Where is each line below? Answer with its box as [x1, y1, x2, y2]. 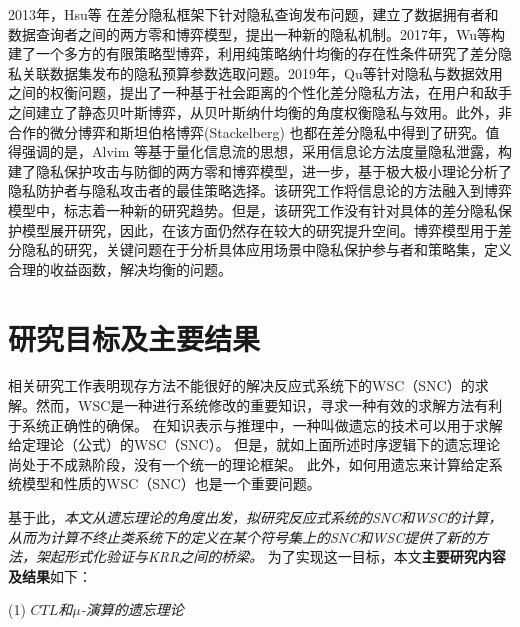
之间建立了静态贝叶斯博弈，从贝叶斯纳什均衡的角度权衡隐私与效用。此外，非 [8, 101, 512, 122]
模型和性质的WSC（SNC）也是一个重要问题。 [21, 473, 321, 494]
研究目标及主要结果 [8, 317, 261, 358]
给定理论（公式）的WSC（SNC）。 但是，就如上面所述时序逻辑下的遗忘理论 [8, 434, 501, 455]
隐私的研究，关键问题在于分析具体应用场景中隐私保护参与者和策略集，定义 [21, 239, 512, 260]
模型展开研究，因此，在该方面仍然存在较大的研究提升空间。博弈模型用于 [21, 219, 498, 240]
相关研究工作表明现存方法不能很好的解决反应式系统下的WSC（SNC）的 [8, 375, 475, 396]
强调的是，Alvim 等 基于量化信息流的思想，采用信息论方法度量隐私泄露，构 [21, 141, 512, 162]
